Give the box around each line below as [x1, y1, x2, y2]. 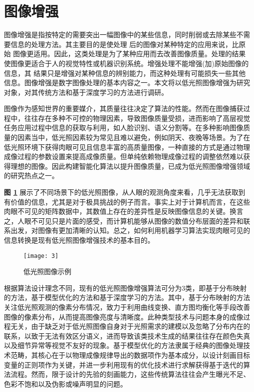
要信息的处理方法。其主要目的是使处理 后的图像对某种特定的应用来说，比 [4, 39, 239, 49]
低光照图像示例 [23, 266, 71, 277]
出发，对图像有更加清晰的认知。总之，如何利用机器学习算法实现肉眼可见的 [10, 225, 250, 235]
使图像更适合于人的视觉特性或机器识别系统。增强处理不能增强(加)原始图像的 [4, 58, 249, 68]
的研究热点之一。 [4, 170, 59, 181]
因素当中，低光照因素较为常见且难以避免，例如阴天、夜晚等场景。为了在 [17, 132, 250, 142]
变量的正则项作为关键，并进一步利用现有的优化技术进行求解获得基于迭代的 [4, 359, 243, 369]
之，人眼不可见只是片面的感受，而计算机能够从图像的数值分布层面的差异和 [4, 215, 243, 226]
